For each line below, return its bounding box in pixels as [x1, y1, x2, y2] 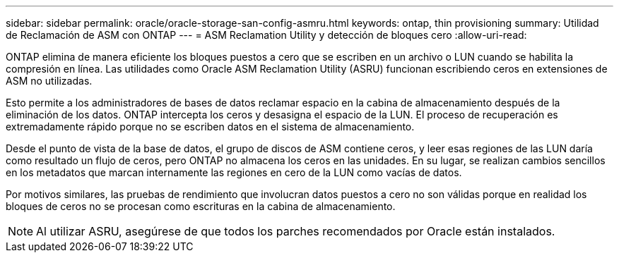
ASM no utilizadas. [6, 75, 93, 87]
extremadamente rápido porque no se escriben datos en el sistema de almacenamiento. [6, 121, 415, 133]
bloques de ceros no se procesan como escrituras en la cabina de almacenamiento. [6, 200, 396, 212]
